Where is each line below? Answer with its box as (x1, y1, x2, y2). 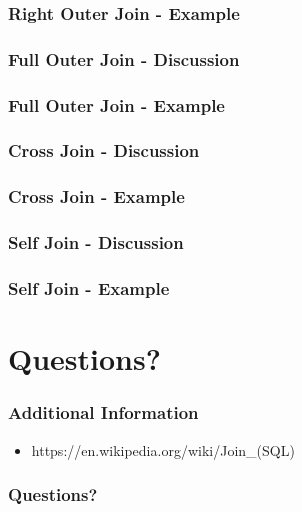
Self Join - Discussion (8, 230, 184, 255)
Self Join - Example (8, 275, 170, 300)
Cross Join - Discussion (8, 138, 200, 163)
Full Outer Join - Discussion (8, 46, 240, 71)
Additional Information (8, 400, 199, 425)
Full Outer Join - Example (8, 92, 225, 117)
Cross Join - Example (8, 184, 185, 209)
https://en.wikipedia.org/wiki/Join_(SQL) (31, 439, 295, 460)
